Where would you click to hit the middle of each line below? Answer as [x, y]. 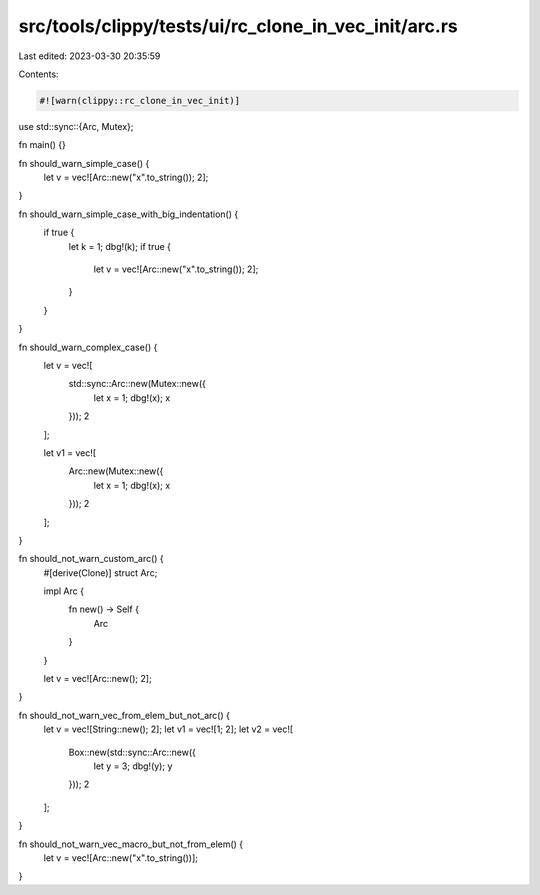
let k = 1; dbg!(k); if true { [120, 246]
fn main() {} [42, 145]
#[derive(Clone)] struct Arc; [100, 572]
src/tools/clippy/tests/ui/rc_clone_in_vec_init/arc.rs [238, 26]
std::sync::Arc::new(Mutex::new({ [137, 384]
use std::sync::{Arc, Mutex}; [76, 126]
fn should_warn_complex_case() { [88, 347]
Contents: [38, 74]
